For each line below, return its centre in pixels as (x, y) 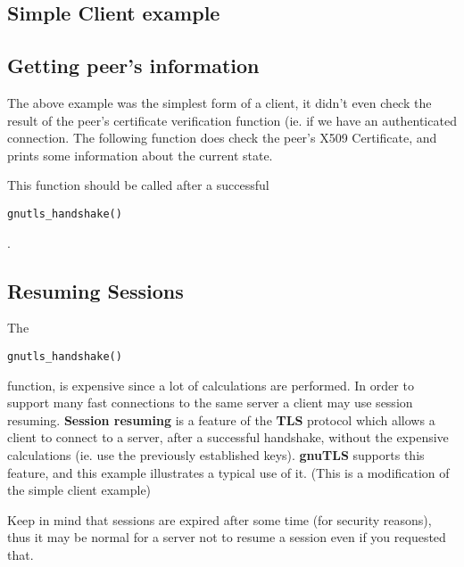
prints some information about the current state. (140, 155)
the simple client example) (79, 490)
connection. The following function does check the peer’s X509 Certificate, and (222, 138)
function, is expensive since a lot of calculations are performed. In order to (211, 385)
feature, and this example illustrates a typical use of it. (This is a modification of (228, 472)
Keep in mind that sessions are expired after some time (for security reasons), (220, 519)
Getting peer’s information (133, 66)
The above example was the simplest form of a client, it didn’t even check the (220, 102)
